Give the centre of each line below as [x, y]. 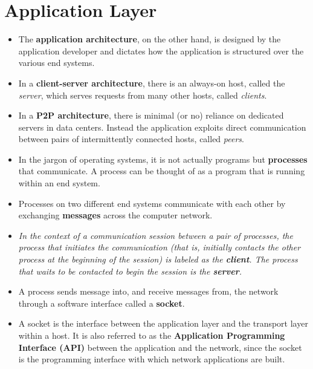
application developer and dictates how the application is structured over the [161, 51]
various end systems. [56, 63]
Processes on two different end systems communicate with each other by [152, 203]
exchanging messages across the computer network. [115, 215]
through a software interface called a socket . [102, 303]
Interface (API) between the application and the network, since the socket [160, 347]
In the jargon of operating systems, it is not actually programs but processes [163, 159]
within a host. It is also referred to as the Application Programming [152, 335]
